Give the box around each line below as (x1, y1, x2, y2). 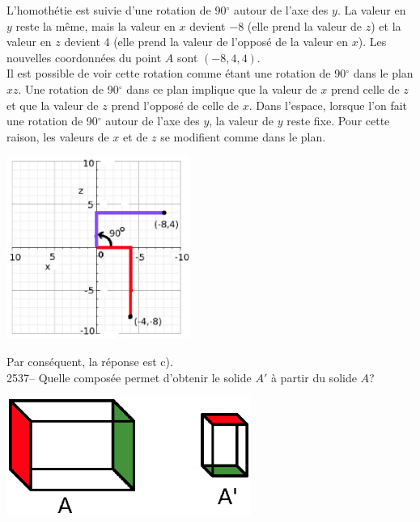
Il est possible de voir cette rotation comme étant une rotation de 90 (6, 65, 346, 82)
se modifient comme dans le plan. (160, 128, 326, 145)
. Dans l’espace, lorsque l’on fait (248, 96, 408, 113)
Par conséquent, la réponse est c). (6, 353, 173, 370)
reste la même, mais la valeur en (15, 17, 176, 34)
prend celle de (330, 80, 400, 97)
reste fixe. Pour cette (286, 112, 390, 129)
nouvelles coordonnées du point (6, 48, 162, 65)
